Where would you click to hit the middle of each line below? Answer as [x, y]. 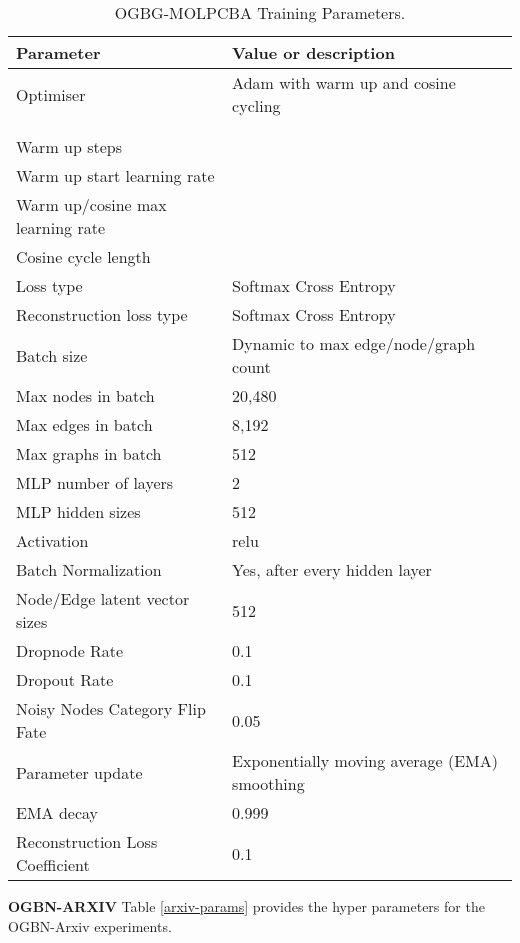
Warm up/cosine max [91, 204]
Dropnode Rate [70, 650]
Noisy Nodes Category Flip [111, 708]
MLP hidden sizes [78, 511]
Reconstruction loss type [102, 314]
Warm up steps [69, 146]
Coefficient [53, 864]
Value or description [313, 52]
